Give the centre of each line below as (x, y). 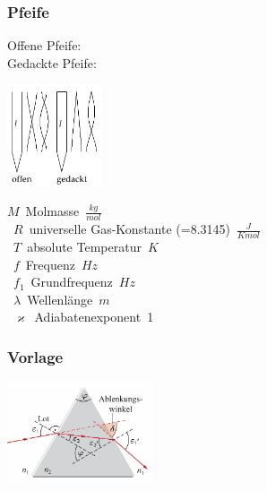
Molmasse (52, 211)
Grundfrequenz (72, 282)
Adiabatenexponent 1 (94, 317)
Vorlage (35, 356)
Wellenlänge (60, 299)
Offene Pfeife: (44, 45)
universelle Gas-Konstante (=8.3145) (130, 229)
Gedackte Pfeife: (52, 62)
